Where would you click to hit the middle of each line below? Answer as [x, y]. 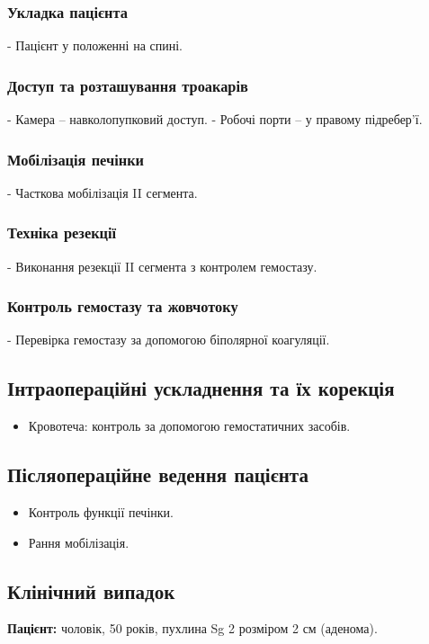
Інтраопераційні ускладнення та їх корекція [201, 388]
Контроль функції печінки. [101, 512]
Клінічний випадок [91, 590]
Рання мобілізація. [79, 542]
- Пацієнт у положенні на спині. [95, 45]
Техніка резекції [62, 233]
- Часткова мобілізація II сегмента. [103, 192]
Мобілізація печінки [76, 159]
